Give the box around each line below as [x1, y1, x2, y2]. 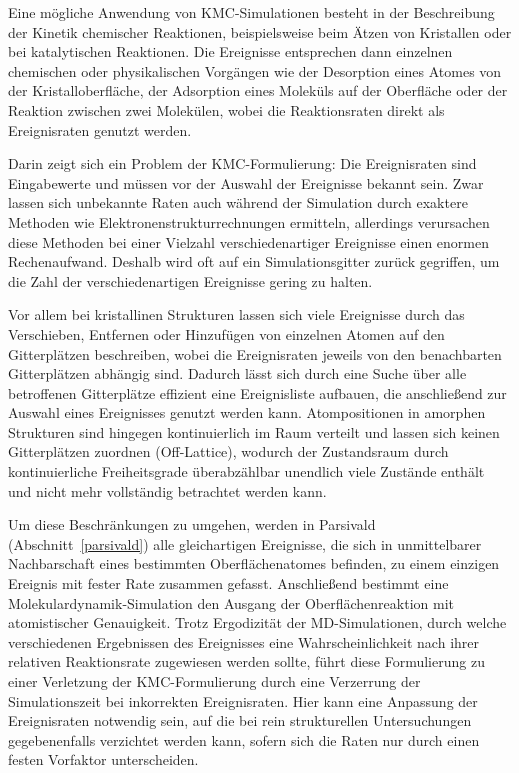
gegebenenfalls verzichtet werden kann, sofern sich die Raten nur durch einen [8, 729, 480, 750]
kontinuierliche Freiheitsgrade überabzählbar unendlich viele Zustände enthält [8, 461, 485, 482]
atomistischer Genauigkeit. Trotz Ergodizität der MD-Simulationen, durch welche [8, 612, 507, 633]
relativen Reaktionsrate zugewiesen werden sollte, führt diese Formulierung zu [8, 651, 485, 672]
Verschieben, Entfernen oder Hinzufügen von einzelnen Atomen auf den [8, 323, 445, 344]
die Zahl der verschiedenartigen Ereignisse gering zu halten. [8, 270, 373, 291]
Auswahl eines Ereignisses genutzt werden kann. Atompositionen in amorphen [8, 402, 486, 423]
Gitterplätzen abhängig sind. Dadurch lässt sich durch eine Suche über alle [8, 363, 467, 384]
